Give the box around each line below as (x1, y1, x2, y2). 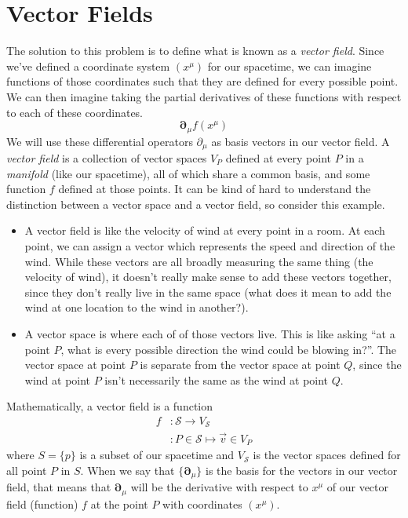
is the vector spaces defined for (253, 447, 401, 463)
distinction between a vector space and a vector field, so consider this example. (6, 195, 385, 212)
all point (6, 461, 47, 478)
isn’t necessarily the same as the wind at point (104, 371, 329, 388)
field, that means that (6, 479, 111, 495)
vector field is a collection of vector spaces (6, 150, 207, 166)
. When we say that (80, 461, 175, 478)
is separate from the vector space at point (140, 356, 341, 373)
